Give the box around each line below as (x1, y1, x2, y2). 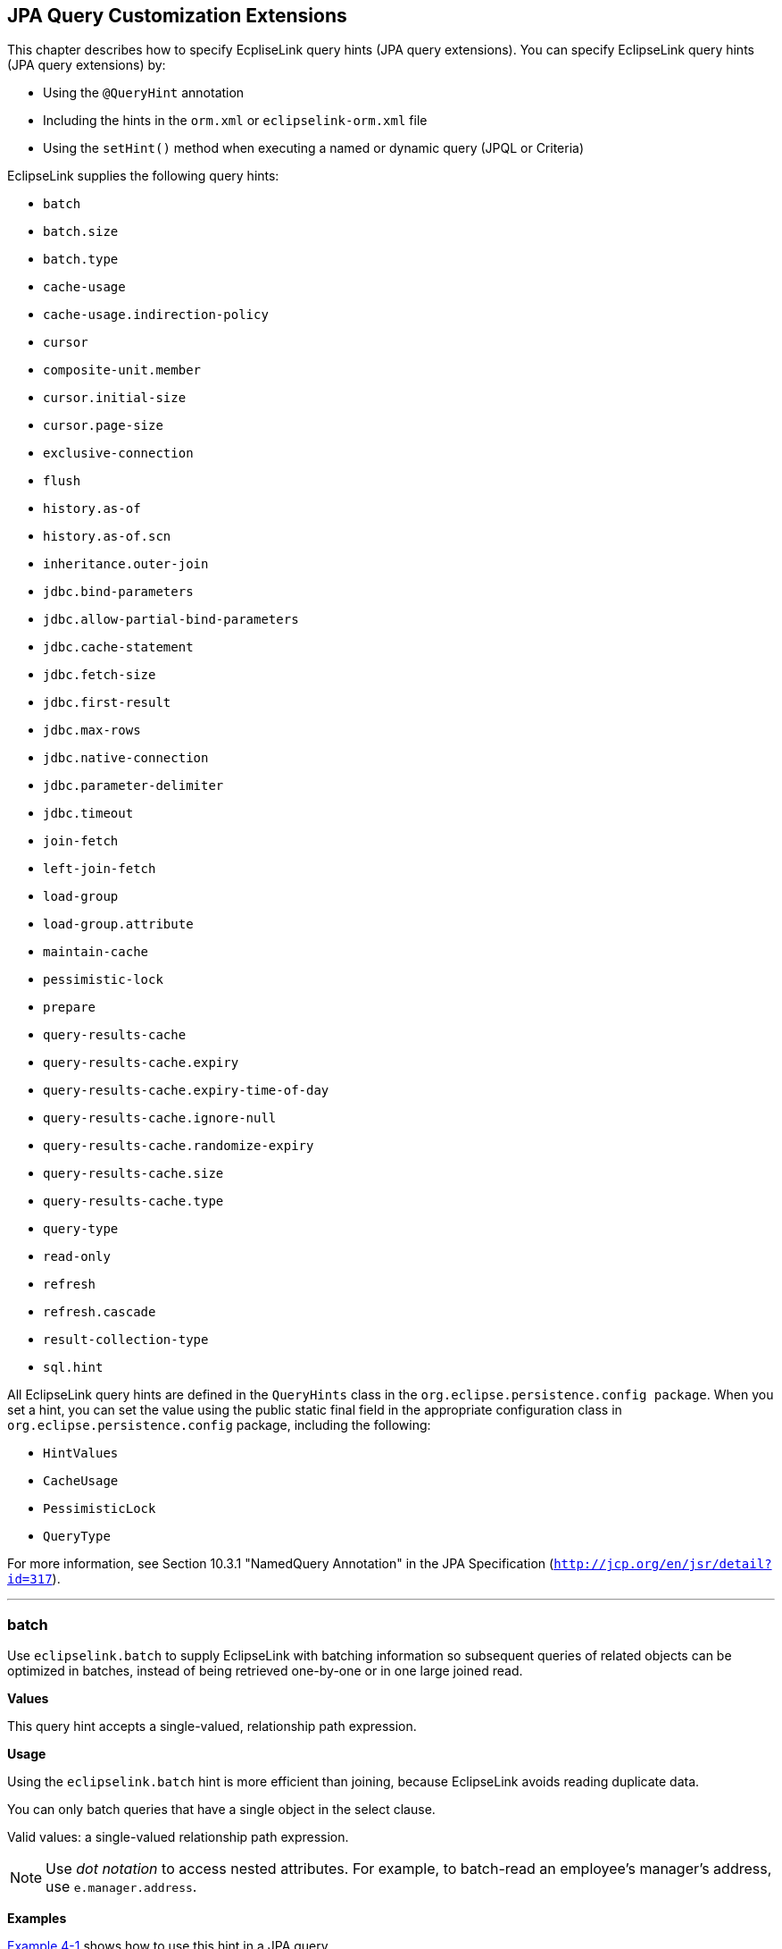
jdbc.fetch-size (43, 668, 156, 683)
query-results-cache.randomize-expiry (43, 1138, 314, 1154)
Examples (7, 1911, 67, 1927)
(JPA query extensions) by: (7, 57, 166, 73)
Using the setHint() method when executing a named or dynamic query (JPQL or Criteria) (43, 140, 585, 156)
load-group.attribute (43, 917, 194, 932)
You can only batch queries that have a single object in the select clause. (7, 1802, 436, 1818)
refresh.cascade (43, 1305, 156, 1320)
